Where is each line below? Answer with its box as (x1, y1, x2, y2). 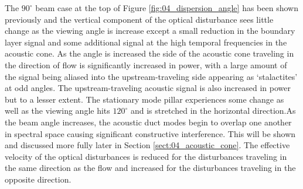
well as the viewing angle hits (5, 104, 110, 117)
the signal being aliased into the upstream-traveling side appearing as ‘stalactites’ (5, 70, 298, 82)
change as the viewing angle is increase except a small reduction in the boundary (5, 24, 295, 37)
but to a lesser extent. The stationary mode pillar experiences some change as (5, 93, 284, 105)
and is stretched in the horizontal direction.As (130, 104, 296, 117)
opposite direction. (5, 173, 72, 185)
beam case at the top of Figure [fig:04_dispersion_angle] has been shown (35, 2, 298, 13)
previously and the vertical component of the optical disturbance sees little (5, 13, 274, 25)
